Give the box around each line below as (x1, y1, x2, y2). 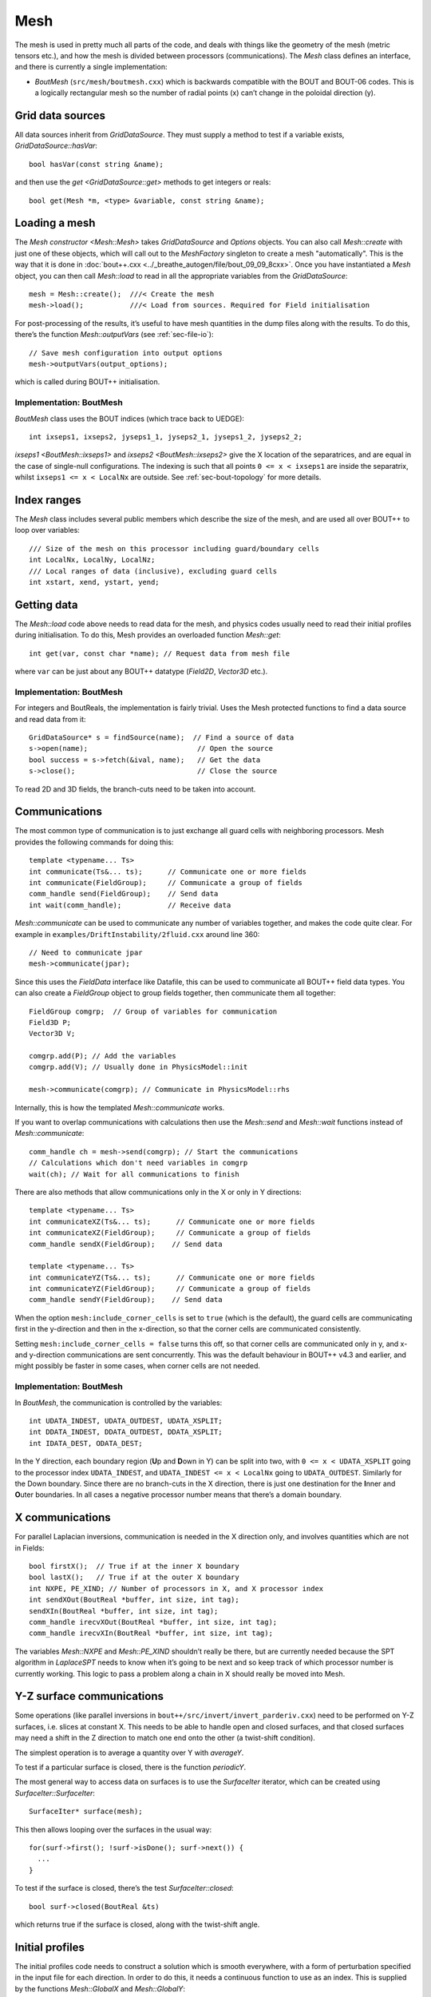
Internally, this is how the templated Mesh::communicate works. (14, 1102, 225, 1112)
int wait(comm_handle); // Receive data (29, 900, 231, 910)
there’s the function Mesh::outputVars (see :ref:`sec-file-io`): (14, 330, 214, 339)
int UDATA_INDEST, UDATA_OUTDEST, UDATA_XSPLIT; (29, 1416, 223, 1425)
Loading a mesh (14, 216, 96, 230)
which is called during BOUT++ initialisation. (14, 377, 160, 387)
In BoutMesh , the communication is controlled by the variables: (14, 1398, 223, 1407)
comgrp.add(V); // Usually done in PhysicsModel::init (29, 1062, 248, 1072)
